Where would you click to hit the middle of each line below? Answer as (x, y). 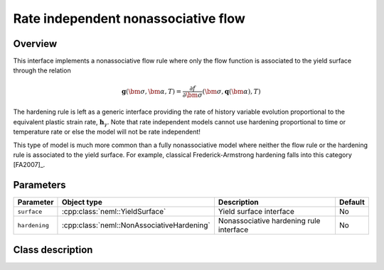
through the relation (42, 70)
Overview (35, 44)
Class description (53, 250)
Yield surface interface (256, 212)
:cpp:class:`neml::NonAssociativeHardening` (136, 225)
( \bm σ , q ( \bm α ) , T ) (231, 91)
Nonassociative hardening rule (269, 221)
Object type (82, 202)
